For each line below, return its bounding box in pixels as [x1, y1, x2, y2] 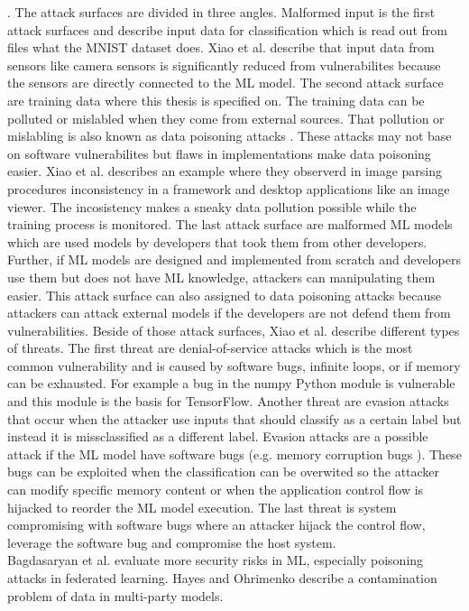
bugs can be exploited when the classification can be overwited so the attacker [7, 462, 440, 481]
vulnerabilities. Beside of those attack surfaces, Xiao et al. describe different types [7, 320, 460, 339]
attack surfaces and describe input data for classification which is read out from [7, 20, 447, 39]
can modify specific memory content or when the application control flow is [7, 480, 424, 499]
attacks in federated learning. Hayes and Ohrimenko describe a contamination [7, 569, 437, 587]
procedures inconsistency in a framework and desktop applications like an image [7, 179, 450, 198]
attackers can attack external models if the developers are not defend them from [7, 303, 451, 322]
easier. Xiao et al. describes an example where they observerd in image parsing [7, 162, 443, 181]
